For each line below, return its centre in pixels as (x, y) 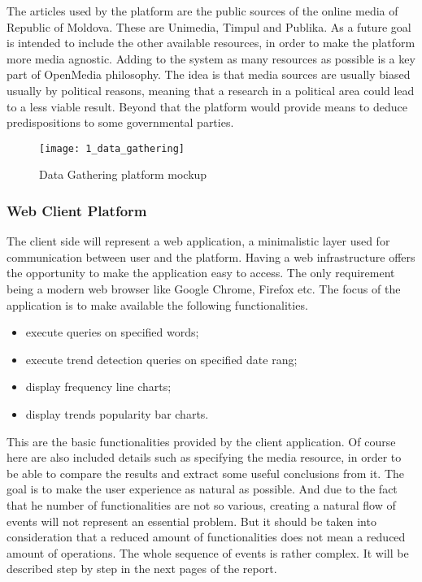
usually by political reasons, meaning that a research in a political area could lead (211, 90)
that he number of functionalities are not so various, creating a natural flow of (201, 504)
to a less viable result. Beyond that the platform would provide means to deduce (207, 106)
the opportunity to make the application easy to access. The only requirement (201, 273)
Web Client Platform (77, 210)
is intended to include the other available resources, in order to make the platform (211, 43)
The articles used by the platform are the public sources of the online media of (202, 11)
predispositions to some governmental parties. (120, 122)
